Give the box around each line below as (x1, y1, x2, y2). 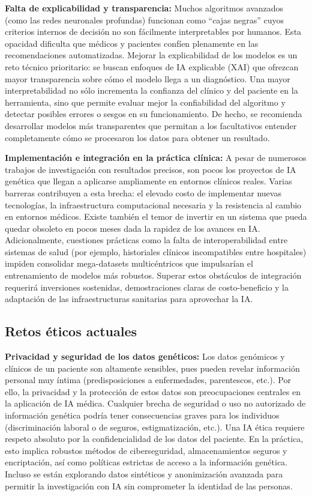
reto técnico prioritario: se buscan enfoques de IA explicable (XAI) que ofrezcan (5, 60, 299, 73)
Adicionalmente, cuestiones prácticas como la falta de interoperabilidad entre (5, 234, 288, 246)
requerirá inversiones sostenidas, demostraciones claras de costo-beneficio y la (5, 280, 289, 293)
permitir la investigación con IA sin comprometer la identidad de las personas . (5, 479, 293, 492)
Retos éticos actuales (5, 322, 137, 340)
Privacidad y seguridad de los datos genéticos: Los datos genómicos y (5, 350, 285, 363)
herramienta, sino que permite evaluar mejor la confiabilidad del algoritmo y (5, 95, 286, 108)
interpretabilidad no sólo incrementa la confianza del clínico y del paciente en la (5, 84, 298, 97)
